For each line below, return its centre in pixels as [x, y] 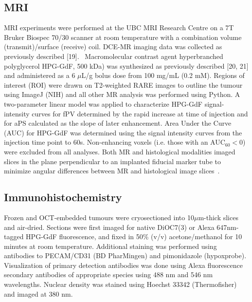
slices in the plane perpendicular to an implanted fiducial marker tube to [113, 161]
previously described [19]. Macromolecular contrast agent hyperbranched [114, 56]
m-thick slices [218, 217]
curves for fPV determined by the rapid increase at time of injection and [140, 113]
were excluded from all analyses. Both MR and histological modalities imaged [120, 151]
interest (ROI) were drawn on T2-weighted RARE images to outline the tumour [123, 85]
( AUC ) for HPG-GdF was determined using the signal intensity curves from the [123, 132]
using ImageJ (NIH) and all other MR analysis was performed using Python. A [122, 94]
